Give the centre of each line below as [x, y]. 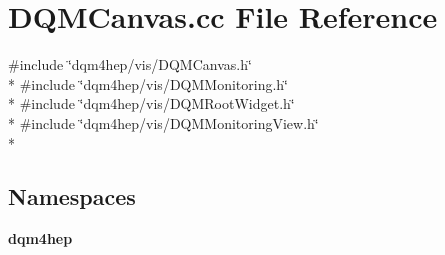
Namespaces [72, 196]
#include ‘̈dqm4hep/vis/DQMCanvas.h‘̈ [130, 64]
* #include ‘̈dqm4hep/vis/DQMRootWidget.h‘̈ [151, 103]
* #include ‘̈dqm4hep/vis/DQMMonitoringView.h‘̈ [163, 122]
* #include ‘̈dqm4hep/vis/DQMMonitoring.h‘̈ [148, 83]
